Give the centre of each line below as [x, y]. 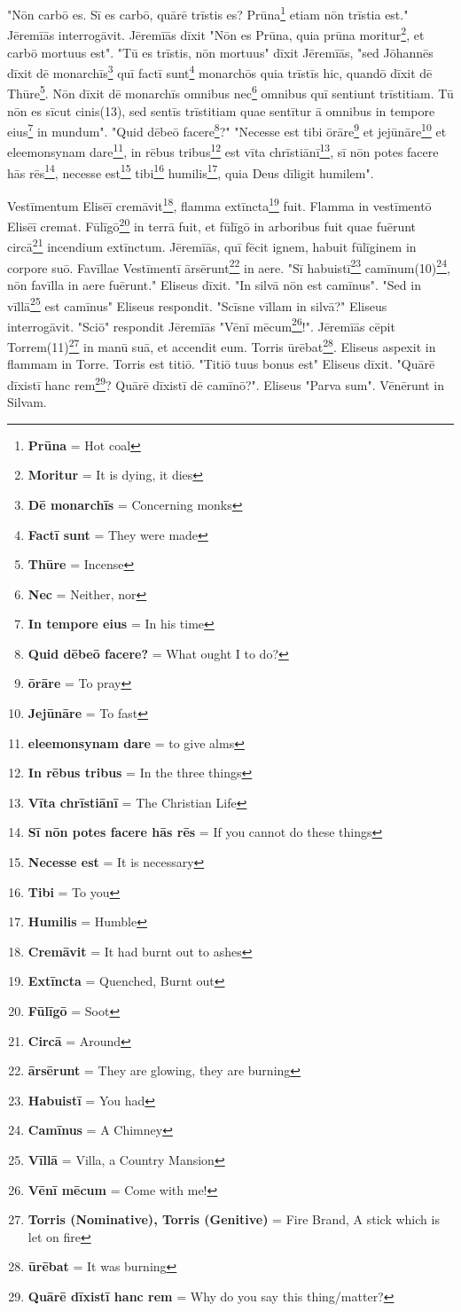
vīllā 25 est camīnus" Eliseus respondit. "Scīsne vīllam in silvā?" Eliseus [197, 304]
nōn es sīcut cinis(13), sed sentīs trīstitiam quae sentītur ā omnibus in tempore [221, 110]
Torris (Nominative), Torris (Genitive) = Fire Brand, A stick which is [234, 1219]
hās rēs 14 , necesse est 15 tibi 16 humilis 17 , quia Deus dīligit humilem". [191, 171]
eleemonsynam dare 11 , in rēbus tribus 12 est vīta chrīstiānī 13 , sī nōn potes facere [223, 151]
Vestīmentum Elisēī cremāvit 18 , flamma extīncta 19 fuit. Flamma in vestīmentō [219, 204]
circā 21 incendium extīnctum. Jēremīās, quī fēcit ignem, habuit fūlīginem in [212, 246]
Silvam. [27, 402]
